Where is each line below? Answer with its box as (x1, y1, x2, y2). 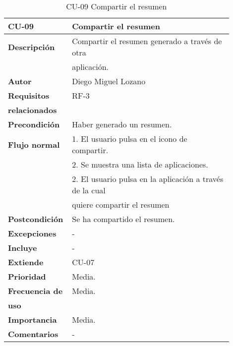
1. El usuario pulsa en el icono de (72, 133, 187, 144)
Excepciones (8, 228, 57, 239)
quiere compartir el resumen (72, 199, 170, 210)
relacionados (8, 104, 57, 115)
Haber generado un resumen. (72, 118, 172, 130)
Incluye (8, 242, 37, 253)
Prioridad (8, 271, 46, 282)
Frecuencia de (8, 285, 63, 296)
